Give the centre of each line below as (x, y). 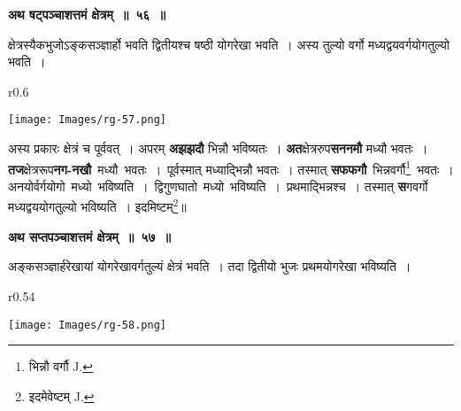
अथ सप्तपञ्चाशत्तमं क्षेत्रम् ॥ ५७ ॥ (89, 236)
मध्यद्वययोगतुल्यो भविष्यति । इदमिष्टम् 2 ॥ (97, 205)
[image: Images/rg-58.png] (87, 325)
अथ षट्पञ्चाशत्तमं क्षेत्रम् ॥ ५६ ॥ (87, 14)
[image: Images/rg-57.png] (87, 120)
